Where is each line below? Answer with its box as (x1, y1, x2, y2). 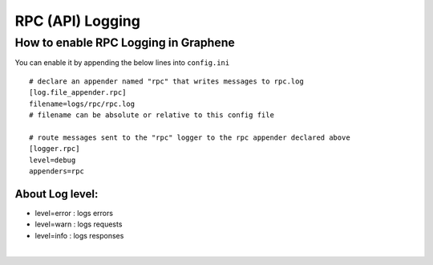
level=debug (29, 155, 76, 165)
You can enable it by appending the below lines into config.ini (14, 58, 230, 67)
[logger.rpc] (29, 145, 80, 153)
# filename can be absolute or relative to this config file (29, 110, 274, 120)
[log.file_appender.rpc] (29, 88, 127, 97)
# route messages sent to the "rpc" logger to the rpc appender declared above (29, 132, 350, 142)
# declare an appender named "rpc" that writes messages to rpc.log (29, 76, 304, 86)
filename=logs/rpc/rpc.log (29, 99, 136, 108)
